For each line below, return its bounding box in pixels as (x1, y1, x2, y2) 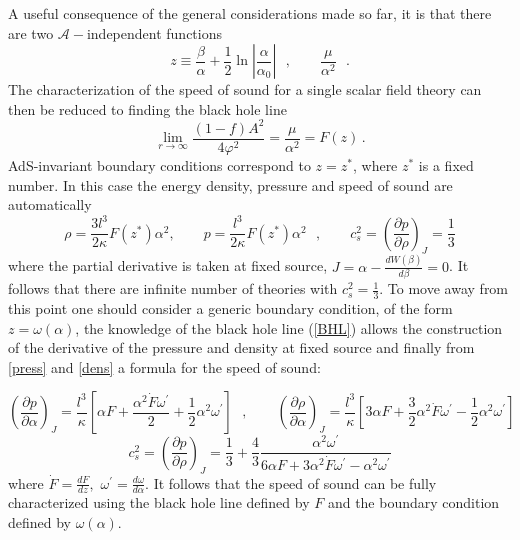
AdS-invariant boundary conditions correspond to (8, 154, 311, 175)
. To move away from (379, 278, 509, 299)
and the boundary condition (327, 492, 500, 513)
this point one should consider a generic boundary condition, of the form (8, 297, 453, 318)
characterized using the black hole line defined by (8, 492, 310, 513)
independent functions (86, 22, 222, 43)
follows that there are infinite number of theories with (8, 278, 338, 299)
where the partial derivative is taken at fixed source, (8, 255, 328, 276)
